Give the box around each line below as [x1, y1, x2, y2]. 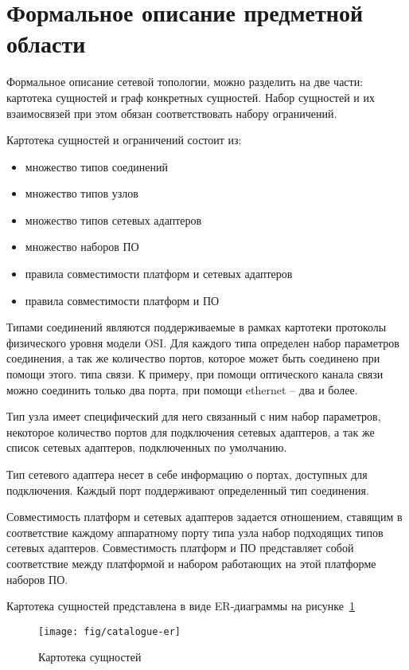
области [6, 27, 86, 60]
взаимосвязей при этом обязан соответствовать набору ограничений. [6, 104, 337, 121]
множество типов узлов [25, 185, 138, 202]
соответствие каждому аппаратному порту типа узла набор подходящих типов [6, 523, 384, 540]
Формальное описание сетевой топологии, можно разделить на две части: [6, 73, 364, 90]
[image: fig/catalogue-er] [38, 625, 181, 637]
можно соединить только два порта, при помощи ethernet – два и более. [6, 381, 358, 398]
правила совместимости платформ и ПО [25, 292, 220, 308]
